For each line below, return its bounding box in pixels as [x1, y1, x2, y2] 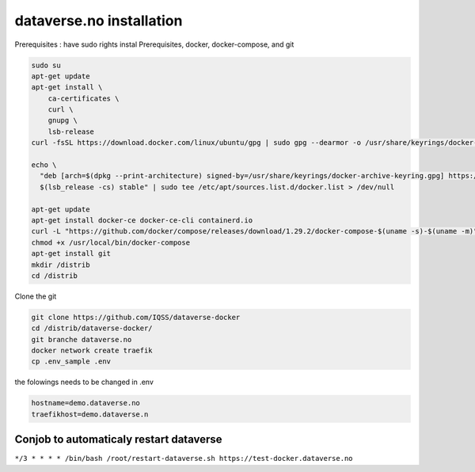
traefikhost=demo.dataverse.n [31, 409, 149, 419]
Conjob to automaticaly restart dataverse [14, 432, 222, 447]
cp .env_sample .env [31, 357, 111, 366]
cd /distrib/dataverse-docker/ [31, 324, 154, 333]
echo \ [31, 161, 57, 169]
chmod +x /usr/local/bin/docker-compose [31, 238, 190, 247]
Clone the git [14, 291, 57, 301]
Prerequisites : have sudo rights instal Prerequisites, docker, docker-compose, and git [14, 40, 294, 49]
